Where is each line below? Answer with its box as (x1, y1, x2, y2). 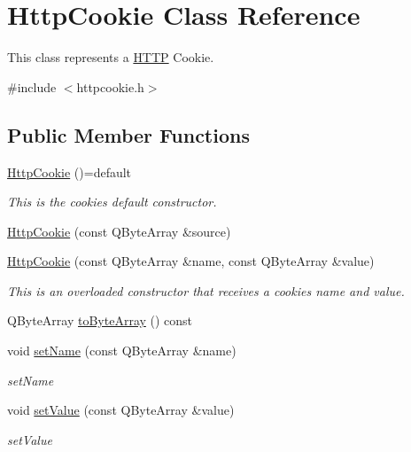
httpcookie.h (76, 77, 144, 96)
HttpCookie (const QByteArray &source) (7, 222, 231, 240)
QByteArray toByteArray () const (7, 311, 193, 330)
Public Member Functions (7, 121, 250, 148)
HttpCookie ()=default (7, 162, 132, 181)
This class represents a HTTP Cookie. (7, 48, 214, 66)
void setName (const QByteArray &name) (7, 341, 237, 360)
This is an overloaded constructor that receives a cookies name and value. (7, 281, 405, 300)
